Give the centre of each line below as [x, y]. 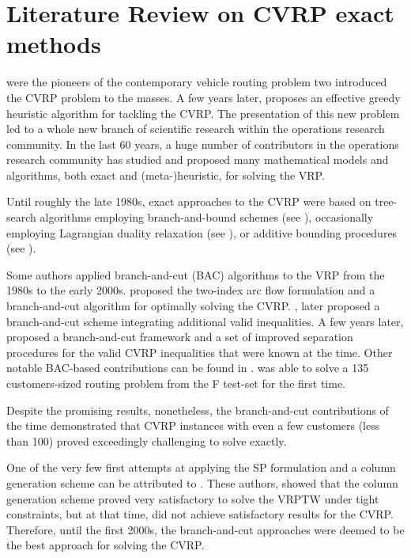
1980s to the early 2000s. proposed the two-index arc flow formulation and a [191, 290]
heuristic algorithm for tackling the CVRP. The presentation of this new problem [203, 113]
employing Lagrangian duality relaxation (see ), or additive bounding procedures [202, 232]
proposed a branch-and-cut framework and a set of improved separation [180, 337]
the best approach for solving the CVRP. [106, 545]
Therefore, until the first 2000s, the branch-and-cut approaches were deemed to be [205, 529]
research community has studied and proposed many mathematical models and [198, 159]
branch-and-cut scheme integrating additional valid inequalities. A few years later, [205, 321]
